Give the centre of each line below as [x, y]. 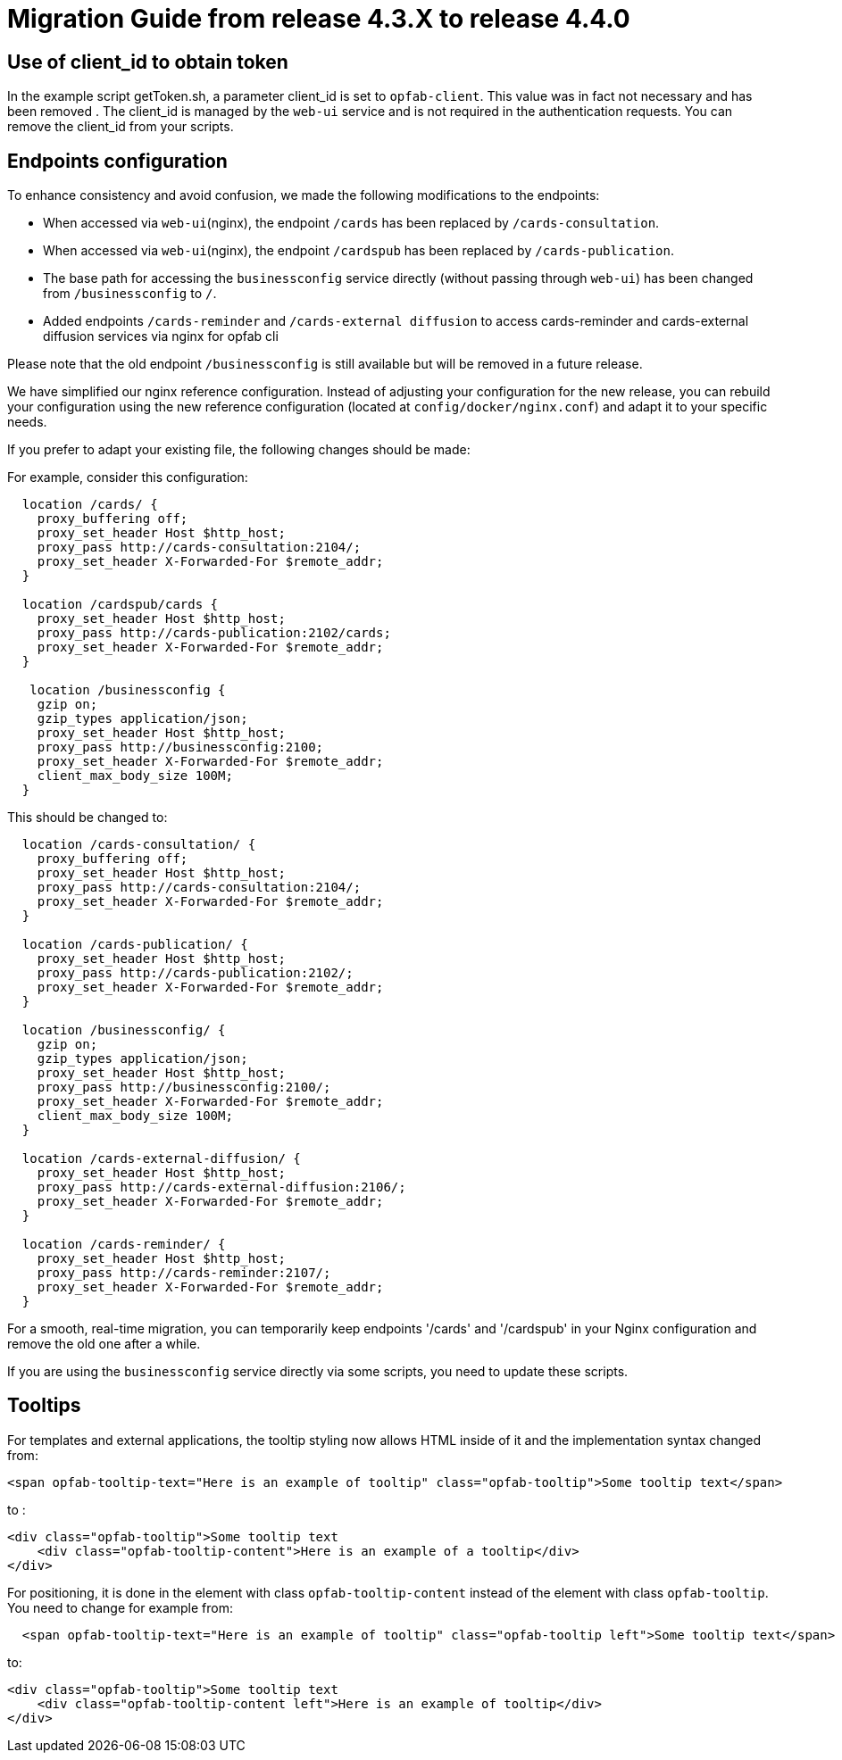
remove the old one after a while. [104, 1344]
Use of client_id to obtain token [148, 62]
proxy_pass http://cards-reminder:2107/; [184, 1273]
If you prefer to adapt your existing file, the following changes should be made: [239, 450]
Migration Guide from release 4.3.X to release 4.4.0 [319, 19]
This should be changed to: [88, 818]
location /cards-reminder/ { [124, 1245]
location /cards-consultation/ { [139, 845]
